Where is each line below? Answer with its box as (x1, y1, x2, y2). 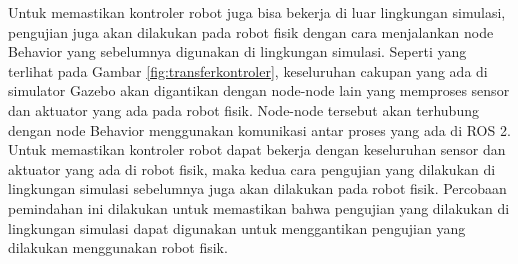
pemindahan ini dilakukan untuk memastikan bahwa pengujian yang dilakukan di (8, 197, 510, 218)
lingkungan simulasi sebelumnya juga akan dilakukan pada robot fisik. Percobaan (8, 178, 507, 199)
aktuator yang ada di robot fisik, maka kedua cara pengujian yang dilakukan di (8, 158, 496, 179)
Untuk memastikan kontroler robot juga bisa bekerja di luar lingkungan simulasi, (8, 2, 506, 22)
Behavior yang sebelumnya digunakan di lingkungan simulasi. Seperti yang (8, 41, 467, 62)
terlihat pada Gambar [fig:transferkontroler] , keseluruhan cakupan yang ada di (8, 60, 488, 81)
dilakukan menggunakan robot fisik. (8, 237, 228, 258)
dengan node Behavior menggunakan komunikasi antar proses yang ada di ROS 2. (8, 119, 511, 140)
